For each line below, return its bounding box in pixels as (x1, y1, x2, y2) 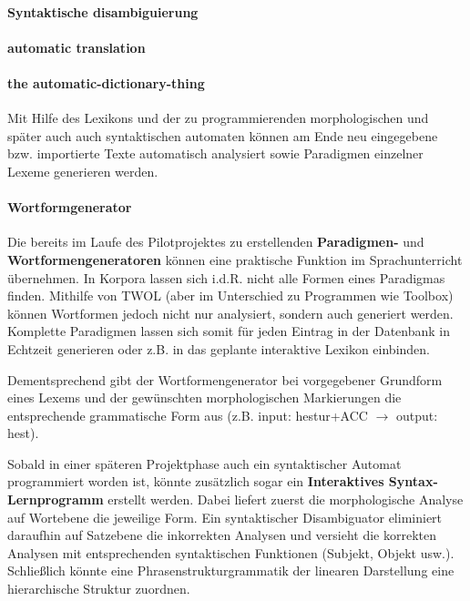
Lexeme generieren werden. (7, 161, 158, 180)
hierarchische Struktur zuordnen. (7, 579, 190, 598)
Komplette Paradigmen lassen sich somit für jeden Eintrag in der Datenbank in (7, 321, 451, 341)
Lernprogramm (7, 490, 104, 509)
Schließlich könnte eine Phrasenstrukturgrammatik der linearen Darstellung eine (7, 561, 455, 580)
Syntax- (388, 472, 438, 491)
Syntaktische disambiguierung (7, 2, 199, 21)
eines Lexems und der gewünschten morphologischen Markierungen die (7, 388, 402, 407)
